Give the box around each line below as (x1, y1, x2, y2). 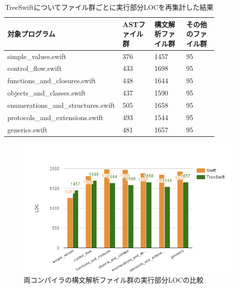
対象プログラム (7, 29, 56, 39)
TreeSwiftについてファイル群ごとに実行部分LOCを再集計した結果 (5, 2, 214, 12)
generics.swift (7, 124, 48, 134)
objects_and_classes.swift (7, 88, 86, 98)
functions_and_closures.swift (7, 75, 96, 86)
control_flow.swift (7, 63, 62, 73)
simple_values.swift (7, 51, 66, 61)
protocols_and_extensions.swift (7, 112, 104, 122)
